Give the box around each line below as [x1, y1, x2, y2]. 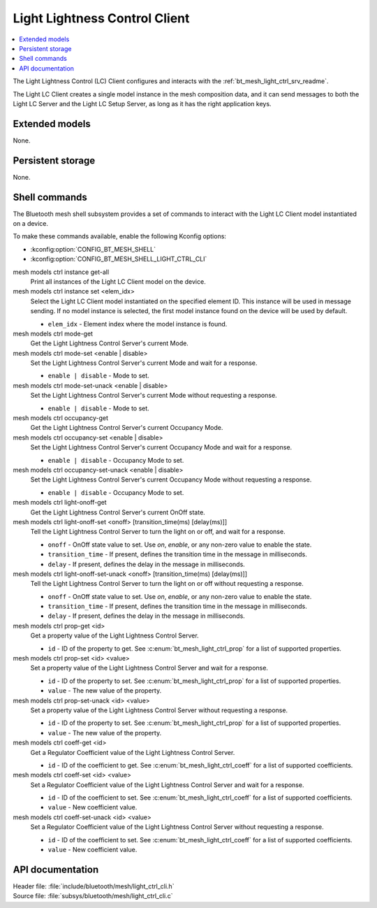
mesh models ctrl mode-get [13, 329, 94, 338]
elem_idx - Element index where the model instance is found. [47, 319, 228, 328]
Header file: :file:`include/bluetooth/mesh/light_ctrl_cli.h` [13, 881, 175, 891]
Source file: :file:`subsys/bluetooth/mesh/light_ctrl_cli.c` [13, 892, 173, 900]
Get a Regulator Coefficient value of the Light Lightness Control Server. [30, 748, 235, 756]
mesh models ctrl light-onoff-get [13, 498, 108, 507]
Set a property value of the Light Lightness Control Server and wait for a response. [30, 664, 269, 672]
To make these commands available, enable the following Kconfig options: [13, 232, 227, 240]
